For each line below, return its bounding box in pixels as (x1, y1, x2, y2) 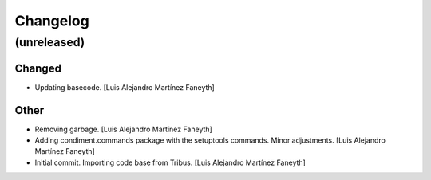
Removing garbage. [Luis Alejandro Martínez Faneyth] (34, 124, 213, 134)
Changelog (14, 12, 89, 29)
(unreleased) (14, 35, 85, 49)
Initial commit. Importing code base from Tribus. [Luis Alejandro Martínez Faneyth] (34, 158, 306, 167)
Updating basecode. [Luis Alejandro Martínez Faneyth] (34, 82, 215, 92)
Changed (14, 61, 61, 75)
